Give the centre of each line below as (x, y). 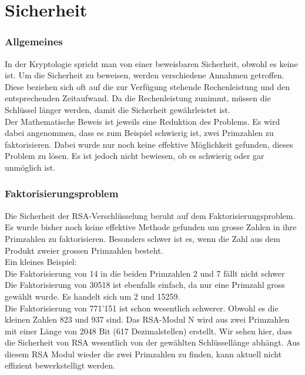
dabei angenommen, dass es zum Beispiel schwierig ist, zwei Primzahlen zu (139, 133)
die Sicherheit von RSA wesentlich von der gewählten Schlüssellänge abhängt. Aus (152, 342)
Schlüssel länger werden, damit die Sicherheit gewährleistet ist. (118, 109)
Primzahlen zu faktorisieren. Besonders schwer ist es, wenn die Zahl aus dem (143, 238)
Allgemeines (34, 42)
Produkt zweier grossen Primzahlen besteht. (84, 250)
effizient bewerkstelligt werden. (60, 365)
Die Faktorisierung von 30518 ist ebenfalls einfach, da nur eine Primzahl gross (145, 285)
